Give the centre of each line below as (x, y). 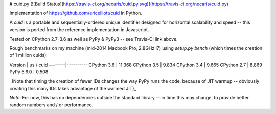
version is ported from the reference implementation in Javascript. (79, 30)
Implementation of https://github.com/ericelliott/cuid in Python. (76, 13)
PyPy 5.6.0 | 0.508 (29, 72)
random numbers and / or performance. (51, 105)
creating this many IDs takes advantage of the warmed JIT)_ (73, 88)
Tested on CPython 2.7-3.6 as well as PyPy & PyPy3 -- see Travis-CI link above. (94, 39)
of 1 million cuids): (29, 55)
